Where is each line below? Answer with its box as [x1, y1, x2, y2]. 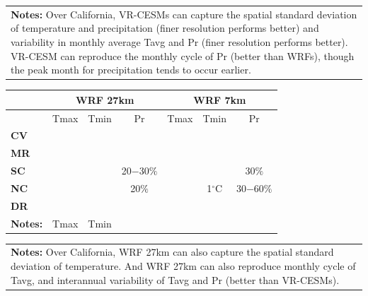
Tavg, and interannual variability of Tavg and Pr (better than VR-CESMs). [11, 272, 340, 287]
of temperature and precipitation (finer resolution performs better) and [11, 20, 319, 35]
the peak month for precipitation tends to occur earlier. [11, 62, 251, 77]
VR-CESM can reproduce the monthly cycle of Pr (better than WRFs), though [11, 48, 355, 63]
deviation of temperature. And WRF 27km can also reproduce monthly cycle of [11, 259, 356, 273]
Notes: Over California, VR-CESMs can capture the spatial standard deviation [11, 6, 357, 21]
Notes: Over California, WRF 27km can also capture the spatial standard [11, 244, 334, 259]
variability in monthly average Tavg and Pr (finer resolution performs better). [11, 34, 348, 49]
